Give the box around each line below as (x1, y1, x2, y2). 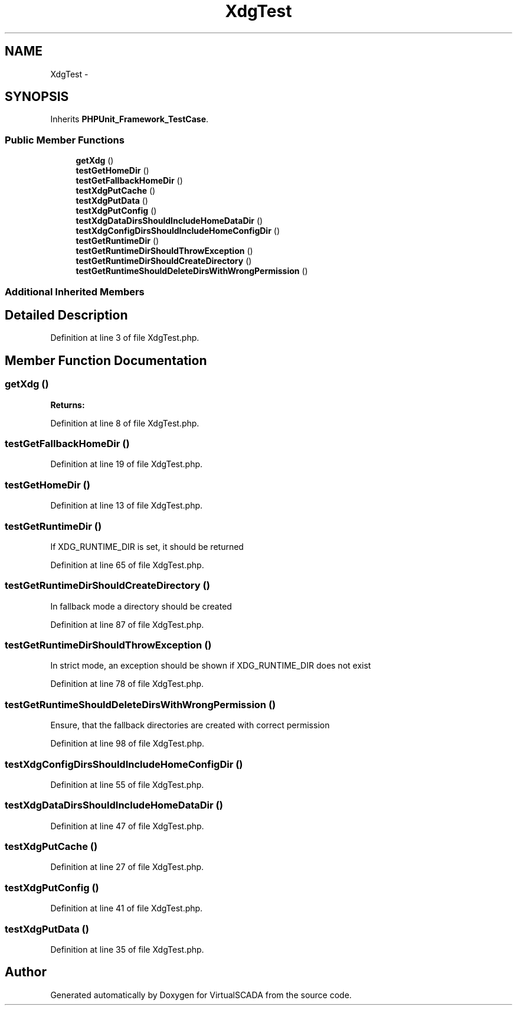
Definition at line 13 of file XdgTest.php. (50, 500, 203, 511)
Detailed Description (5, 307, 128, 322)
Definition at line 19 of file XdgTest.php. (50, 459, 203, 470)
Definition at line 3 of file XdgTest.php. (50, 333, 199, 343)
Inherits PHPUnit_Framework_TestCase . (50, 114, 209, 125)
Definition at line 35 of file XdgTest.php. (50, 944, 204, 954)
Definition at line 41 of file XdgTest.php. (50, 903, 203, 914)
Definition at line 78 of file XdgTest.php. (50, 679, 204, 689)
